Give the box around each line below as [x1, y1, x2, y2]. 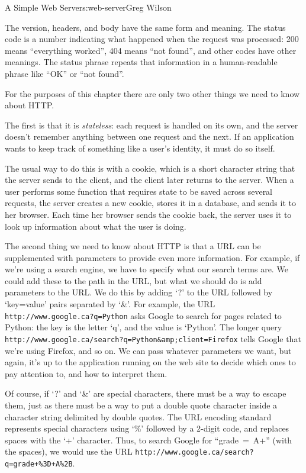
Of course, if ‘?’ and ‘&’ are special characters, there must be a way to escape [5, 387, 286, 400]
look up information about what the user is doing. [5, 220, 186, 232]
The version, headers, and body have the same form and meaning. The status [5, 21, 286, 33]
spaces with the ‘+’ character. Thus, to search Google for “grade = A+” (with [5, 433, 292, 446]
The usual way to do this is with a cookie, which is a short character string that [5, 162, 295, 174]
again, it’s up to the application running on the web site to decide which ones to [5, 356, 296, 368]
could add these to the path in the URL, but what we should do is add [5, 274, 262, 287]
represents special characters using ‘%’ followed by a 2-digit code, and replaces [5, 422, 289, 435]
